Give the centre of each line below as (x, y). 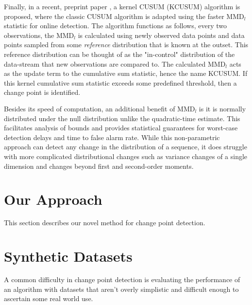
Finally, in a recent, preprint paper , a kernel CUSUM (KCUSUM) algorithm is (122, 6)
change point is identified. (42, 92)
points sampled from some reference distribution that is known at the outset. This (126, 45)
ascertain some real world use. (49, 298)
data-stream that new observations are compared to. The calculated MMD (115, 63)
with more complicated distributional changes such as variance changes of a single (126, 156)
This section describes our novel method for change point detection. (105, 223)
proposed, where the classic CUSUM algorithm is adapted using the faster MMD (124, 16)
